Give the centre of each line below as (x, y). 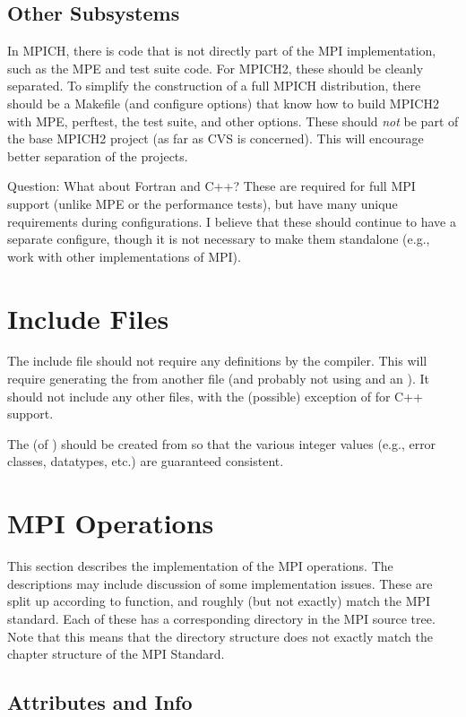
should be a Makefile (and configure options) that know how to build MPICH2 (223, 103)
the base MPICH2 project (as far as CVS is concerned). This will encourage (216, 138)
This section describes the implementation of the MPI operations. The (200, 566)
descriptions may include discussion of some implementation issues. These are (220, 583)
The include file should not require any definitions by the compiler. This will (217, 361)
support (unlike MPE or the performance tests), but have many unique (203, 203)
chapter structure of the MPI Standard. (116, 654)
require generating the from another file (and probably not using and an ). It (218, 379)
